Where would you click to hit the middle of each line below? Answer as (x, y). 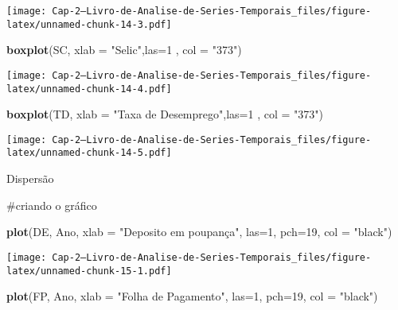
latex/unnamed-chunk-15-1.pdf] (89, 271)
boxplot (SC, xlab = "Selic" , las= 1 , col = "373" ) (124, 50)
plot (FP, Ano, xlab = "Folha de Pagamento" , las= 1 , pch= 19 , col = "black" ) (192, 296)
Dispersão (30, 178)
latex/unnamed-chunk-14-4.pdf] (89, 89)
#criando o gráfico (52, 205)
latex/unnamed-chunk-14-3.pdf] (89, 24)
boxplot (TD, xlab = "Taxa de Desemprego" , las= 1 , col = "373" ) (165, 114)
